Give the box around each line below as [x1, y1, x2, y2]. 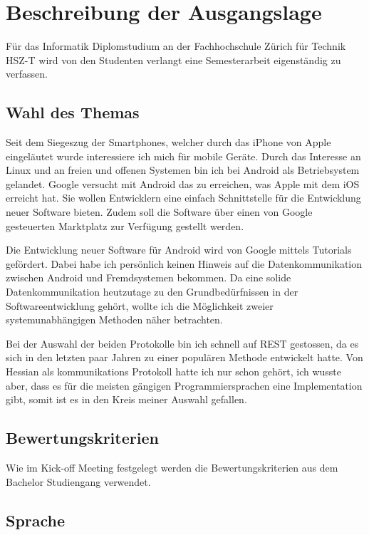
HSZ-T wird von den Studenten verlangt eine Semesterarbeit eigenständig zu [6, 52, 341, 67]
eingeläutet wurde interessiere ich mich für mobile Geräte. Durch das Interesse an [6, 148, 361, 163]
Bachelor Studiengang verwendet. [6, 474, 151, 489]
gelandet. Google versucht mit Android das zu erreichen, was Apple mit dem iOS [6, 176, 360, 191]
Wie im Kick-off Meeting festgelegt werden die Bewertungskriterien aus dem [6, 460, 338, 474]
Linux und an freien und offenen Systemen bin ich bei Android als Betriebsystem [6, 162, 360, 177]
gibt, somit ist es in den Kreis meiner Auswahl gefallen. [6, 392, 247, 407]
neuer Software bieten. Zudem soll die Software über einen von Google [6, 204, 313, 219]
